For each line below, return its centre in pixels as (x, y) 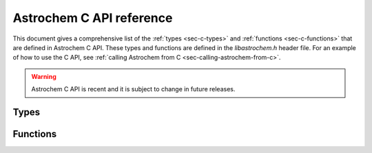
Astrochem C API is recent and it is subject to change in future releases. (133, 89)
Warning (44, 76)
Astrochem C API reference (93, 18)
